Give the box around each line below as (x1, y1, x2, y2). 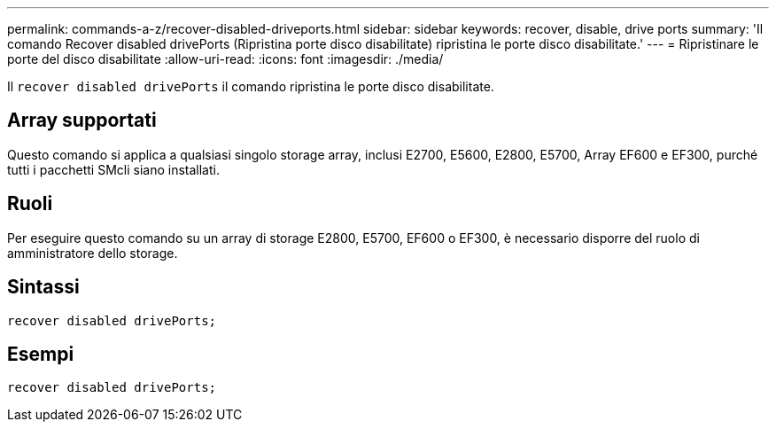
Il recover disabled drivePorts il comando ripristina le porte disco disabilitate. (7, 79, 494, 94)
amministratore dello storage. (7, 245, 178, 261)
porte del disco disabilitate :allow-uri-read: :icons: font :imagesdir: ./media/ (7, 51, 444, 66)
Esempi (7, 342, 74, 365)
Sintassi (7, 276, 80, 299)
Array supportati (7, 109, 157, 132)
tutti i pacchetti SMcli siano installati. (7, 161, 220, 177)
